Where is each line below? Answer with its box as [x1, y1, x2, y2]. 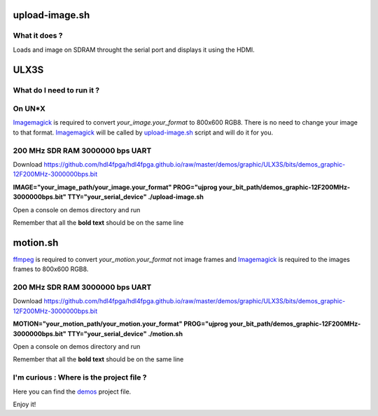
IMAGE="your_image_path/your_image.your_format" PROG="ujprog [13, 183, 218, 191]
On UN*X [13, 104, 45, 113]
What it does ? [13, 31, 63, 41]
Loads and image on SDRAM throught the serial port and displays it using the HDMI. [13, 46, 255, 54]
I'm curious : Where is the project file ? [13, 373, 147, 382]
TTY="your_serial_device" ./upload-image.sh [67, 193, 204, 201]
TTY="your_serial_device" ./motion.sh [67, 329, 183, 338]
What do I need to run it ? [13, 85, 100, 95]
